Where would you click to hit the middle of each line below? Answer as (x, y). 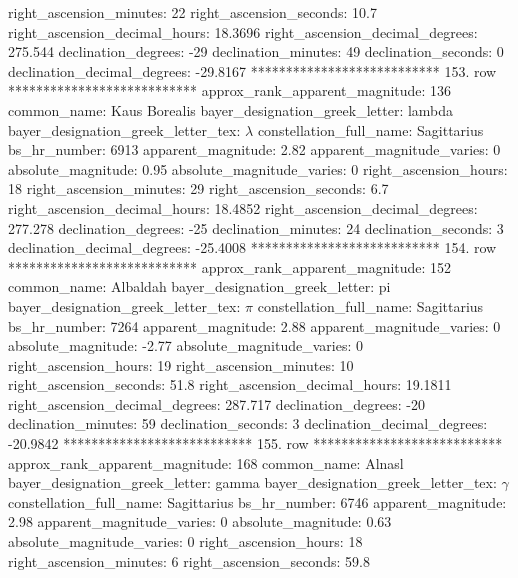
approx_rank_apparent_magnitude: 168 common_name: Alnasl (206, 462)
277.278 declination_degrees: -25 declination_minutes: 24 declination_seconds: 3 (256, 227)
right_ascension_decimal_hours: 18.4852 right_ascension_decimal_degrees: (243, 207)
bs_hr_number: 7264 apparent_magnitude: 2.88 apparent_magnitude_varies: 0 (254, 325)
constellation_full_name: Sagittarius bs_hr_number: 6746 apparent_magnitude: (257, 501)
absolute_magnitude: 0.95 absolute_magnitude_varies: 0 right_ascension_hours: (258, 168)
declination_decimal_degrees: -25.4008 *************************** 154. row (252, 247)
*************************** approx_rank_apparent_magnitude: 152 (230, 266)
